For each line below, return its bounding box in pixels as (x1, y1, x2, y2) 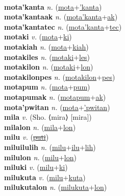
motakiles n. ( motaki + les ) (4, 51, 90, 62)
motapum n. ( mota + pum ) (4, 81, 90, 92)
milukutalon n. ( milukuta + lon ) (4, 182, 107, 192)
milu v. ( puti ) (4, 132, 49, 142)
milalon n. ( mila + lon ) (4, 121, 76, 132)
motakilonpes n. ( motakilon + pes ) (4, 71, 115, 82)
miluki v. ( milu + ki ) (4, 162, 68, 172)
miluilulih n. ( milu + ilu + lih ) (4, 141, 96, 152)
